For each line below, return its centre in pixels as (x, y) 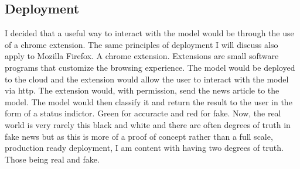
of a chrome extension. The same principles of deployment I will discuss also (142, 44)
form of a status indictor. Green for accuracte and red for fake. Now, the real (143, 113)
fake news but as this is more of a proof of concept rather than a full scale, (139, 136)
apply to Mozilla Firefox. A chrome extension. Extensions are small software (142, 56)
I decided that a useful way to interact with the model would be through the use (149, 33)
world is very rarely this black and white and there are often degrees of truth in (148, 124)
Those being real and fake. (52, 159)
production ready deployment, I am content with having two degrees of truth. (144, 148)
